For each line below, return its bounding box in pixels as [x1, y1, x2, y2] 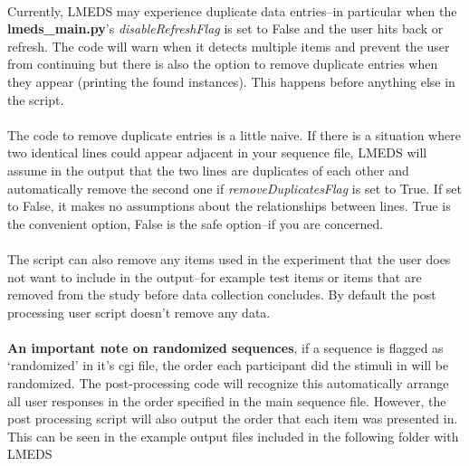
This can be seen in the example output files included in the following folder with [7, 426, 459, 445]
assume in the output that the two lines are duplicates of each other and [7, 160, 409, 179]
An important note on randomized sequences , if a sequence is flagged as [7, 338, 444, 357]
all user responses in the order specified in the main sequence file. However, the [7, 391, 446, 410]
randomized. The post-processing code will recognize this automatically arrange [7, 374, 449, 393]
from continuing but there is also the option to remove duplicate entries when [7, 54, 438, 73]
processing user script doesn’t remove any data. [7, 302, 271, 321]
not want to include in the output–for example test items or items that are [7, 267, 422, 286]
